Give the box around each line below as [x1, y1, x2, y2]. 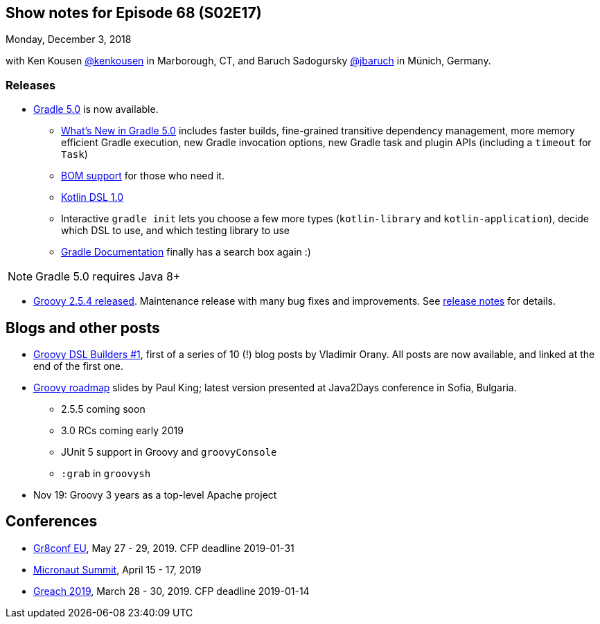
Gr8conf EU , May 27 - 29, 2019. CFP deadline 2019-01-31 [33, 542, 294, 554]
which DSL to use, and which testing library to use [61, 224, 290, 237]
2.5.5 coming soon [61, 403, 145, 416]
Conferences [6, 512, 98, 531]
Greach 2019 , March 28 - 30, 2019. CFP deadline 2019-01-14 [33, 585, 310, 597]
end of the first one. [33, 360, 124, 373]
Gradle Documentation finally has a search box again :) [61, 246, 311, 258]
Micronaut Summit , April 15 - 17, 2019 [33, 563, 202, 576]
